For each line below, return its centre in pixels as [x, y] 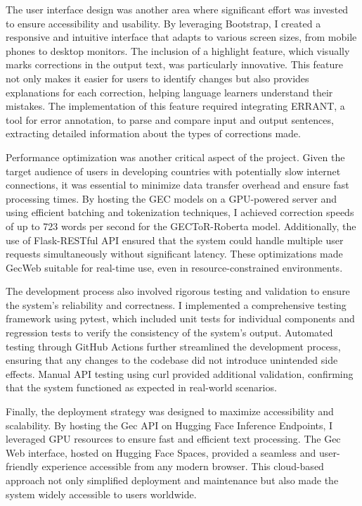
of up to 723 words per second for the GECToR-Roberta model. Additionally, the [181, 226]
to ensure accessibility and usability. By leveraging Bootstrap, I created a [163, 23]
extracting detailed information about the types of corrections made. [153, 133]
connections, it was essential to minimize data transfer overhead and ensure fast [177, 185]
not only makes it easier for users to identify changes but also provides [157, 78]
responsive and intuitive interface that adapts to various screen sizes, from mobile [181, 37]
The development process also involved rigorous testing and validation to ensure [178, 291]
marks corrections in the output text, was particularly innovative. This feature [175, 64]
